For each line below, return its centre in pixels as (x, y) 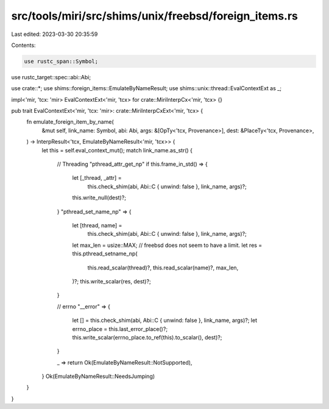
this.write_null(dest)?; (99, 197)
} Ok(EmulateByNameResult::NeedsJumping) (98, 376)
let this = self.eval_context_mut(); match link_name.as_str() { (117, 150)
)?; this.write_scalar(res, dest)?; (112, 281)
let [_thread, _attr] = (97, 178)
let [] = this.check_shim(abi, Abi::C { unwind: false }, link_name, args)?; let (164, 321)
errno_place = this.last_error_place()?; (120, 329)
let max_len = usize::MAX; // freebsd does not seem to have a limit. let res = (167, 245)
